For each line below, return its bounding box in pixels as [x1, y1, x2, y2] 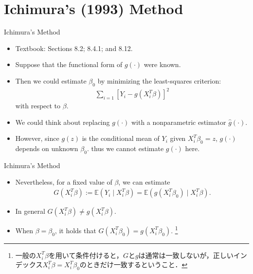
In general [15, 206, 45, 216]
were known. [144, 59, 181, 69]
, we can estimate [118, 176, 170, 187]
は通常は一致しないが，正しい [138, 250, 234, 260]
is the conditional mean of [82, 133, 160, 143]
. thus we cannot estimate [87, 143, 164, 154]
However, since [15, 133, 59, 143]
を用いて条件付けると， [48, 250, 123, 260]
